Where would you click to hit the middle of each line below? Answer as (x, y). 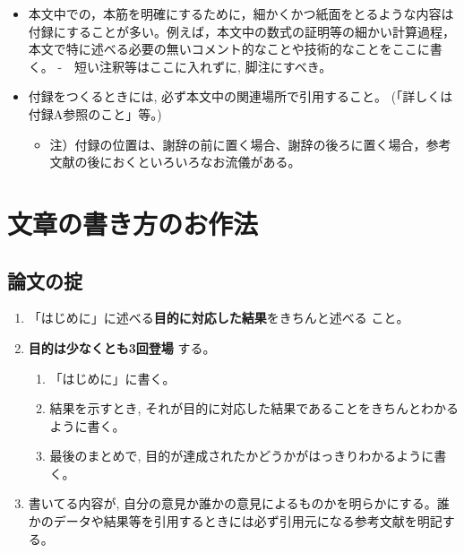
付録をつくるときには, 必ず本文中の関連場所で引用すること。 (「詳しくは (241, 96)
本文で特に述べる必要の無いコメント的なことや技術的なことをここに (229, 49)
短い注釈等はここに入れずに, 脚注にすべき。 (203, 66)
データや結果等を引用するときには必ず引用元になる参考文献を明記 (248, 521)
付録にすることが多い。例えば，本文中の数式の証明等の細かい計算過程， (241, 31)
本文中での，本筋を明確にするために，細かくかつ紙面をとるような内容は (241, 13)
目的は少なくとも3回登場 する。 (122, 347)
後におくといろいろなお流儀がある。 (194, 162)
